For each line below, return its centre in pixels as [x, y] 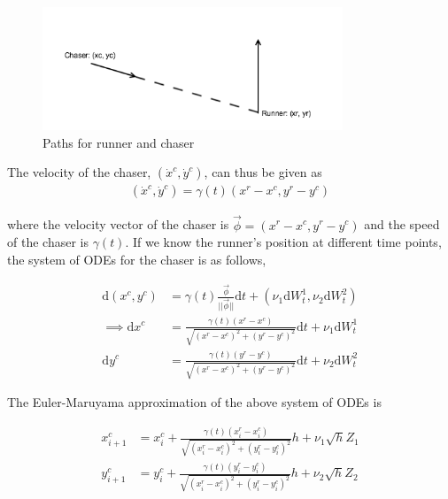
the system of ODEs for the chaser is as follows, [137, 259]
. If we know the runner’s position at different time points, [283, 242]
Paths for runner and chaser [119, 142]
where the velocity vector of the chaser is [118, 224]
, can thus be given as [263, 172]
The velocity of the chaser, [79, 172]
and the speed [402, 224]
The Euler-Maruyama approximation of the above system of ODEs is [194, 402]
